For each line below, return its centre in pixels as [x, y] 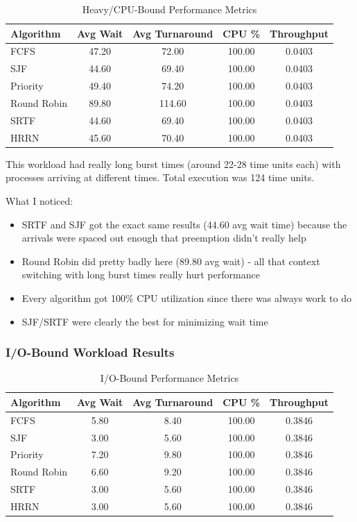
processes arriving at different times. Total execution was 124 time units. [160, 177]
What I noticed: [40, 200]
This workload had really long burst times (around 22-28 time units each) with [173, 163]
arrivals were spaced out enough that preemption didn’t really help [164, 238]
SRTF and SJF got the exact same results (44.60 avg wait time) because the [184, 224]
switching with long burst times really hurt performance [141, 275]
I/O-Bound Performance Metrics [169, 378]
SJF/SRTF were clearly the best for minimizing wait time [145, 321]
